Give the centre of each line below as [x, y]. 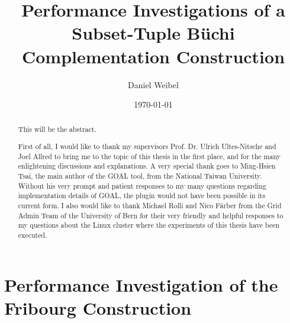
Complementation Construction [153, 56]
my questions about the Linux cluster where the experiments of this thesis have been [149, 225]
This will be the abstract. [57, 129]
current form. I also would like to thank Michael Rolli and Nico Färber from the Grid [150, 205]
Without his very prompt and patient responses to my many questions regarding [142, 185]
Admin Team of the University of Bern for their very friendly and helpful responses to [151, 215]
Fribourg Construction [98, 307]
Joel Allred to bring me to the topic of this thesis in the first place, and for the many [149, 156]
